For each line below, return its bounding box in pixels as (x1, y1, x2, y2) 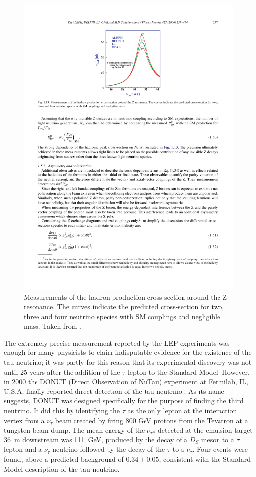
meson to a (201, 434, 234, 444)
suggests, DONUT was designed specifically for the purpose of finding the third (4, 395, 244, 406)
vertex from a (4, 415, 45, 425)
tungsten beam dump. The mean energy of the (4, 425, 145, 435)
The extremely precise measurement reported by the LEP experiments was (4, 337, 230, 347)
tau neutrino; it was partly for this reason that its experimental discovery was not (4, 357, 252, 367)
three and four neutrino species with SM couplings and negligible (24, 311, 220, 321)
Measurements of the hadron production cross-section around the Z (24, 292, 227, 302)
